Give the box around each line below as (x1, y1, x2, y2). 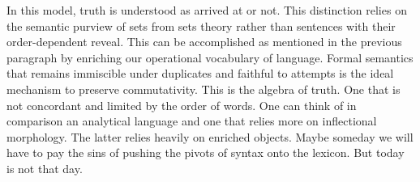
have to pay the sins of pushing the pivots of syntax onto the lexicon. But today (6, 144, 405, 161)
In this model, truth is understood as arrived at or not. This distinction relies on (6, 2, 407, 18)
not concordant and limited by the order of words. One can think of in (6, 96, 357, 113)
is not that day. (6, 159, 83, 176)
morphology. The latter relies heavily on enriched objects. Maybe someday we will (6, 128, 414, 145)
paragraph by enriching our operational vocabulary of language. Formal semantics (6, 49, 414, 66)
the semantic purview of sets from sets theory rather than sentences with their (6, 17, 396, 34)
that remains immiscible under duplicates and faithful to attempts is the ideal (6, 65, 394, 82)
